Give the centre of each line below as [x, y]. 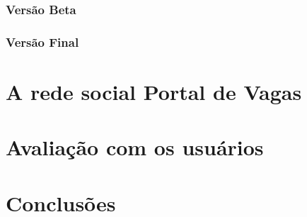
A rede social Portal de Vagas [154, 91]
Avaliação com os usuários [135, 147]
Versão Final [42, 41]
